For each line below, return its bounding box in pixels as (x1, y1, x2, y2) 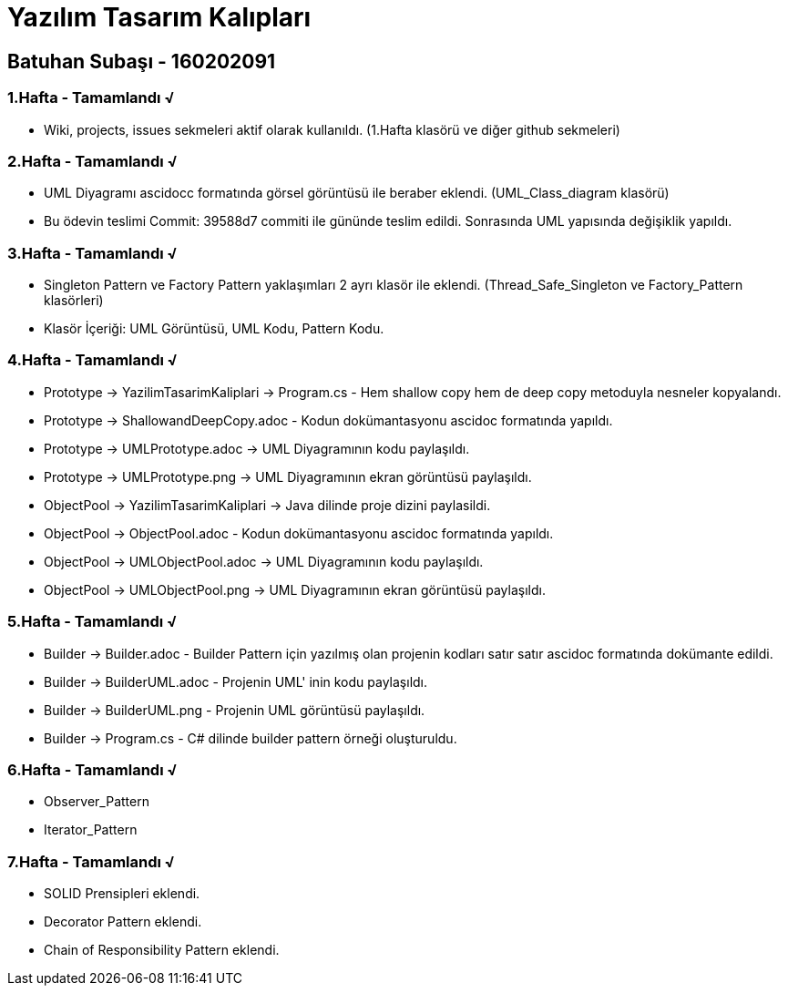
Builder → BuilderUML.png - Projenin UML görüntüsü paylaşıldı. (44, 701, 425, 718)
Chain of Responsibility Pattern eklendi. (44, 942, 280, 958)
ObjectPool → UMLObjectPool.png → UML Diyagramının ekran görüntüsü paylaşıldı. (44, 581, 546, 598)
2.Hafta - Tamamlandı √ (7, 151, 178, 170)
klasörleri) (44, 292, 104, 309)
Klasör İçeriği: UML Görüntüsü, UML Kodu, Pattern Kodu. (44, 321, 384, 337)
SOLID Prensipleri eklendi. (44, 886, 200, 902)
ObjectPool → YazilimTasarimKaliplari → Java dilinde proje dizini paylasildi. (44, 496, 491, 513)
